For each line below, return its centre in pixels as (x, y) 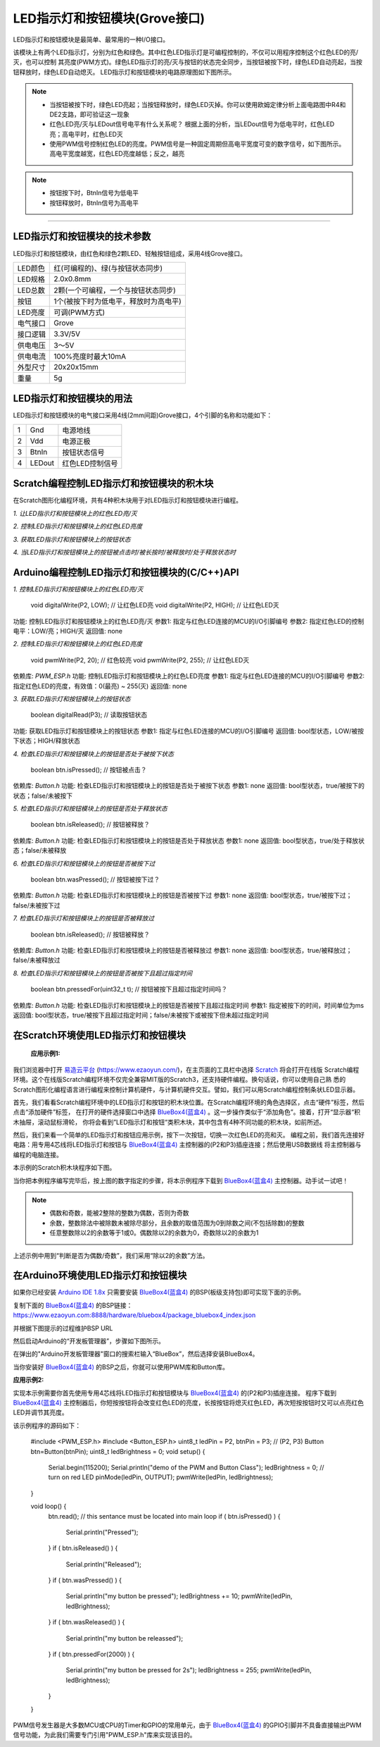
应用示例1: (45, 1054)
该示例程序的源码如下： (47, 1425)
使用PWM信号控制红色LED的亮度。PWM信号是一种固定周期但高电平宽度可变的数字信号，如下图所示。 (197, 144)
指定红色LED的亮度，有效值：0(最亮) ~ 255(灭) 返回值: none (100, 686)
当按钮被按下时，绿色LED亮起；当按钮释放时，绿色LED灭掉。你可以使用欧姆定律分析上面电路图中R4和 (198, 104)
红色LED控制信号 (90, 463)
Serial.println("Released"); (104, 1564)
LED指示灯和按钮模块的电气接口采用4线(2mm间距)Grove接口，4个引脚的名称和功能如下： (143, 415)
